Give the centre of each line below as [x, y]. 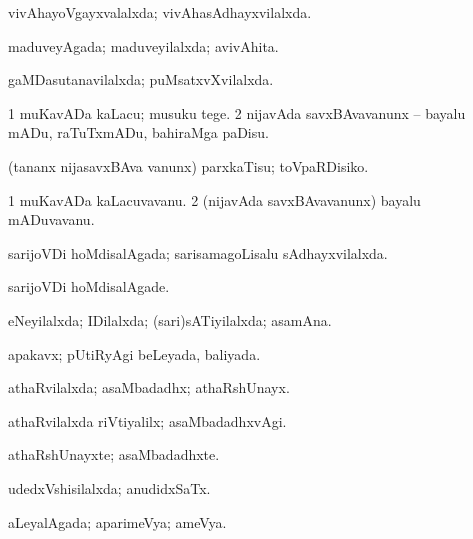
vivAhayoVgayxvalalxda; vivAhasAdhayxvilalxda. [160, 12]
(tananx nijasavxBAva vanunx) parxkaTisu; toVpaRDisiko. [188, 165]
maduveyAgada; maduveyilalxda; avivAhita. [143, 45]
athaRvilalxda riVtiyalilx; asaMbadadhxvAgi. [147, 420]
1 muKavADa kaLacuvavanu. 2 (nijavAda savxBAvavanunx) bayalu [214, 199]
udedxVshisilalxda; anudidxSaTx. [109, 487]
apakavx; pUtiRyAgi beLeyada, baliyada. [134, 353]
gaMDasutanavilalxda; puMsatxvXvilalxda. [141, 79]
